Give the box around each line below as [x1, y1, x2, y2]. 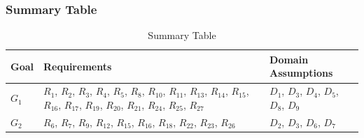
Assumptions [269, 66, 333, 80]
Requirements [43, 59, 112, 73]
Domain [269, 52, 309, 66]
